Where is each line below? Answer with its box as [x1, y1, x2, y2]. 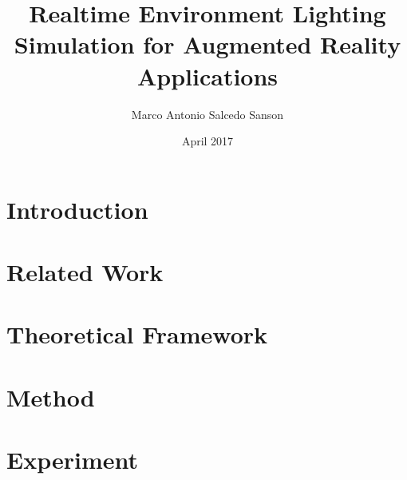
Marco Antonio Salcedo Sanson [131, 105, 284, 122]
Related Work [6, 256, 164, 288]
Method [6, 380, 95, 413]
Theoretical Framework [6, 318, 268, 351]
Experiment [6, 443, 139, 476]
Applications [136, 59, 279, 92]
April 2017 [181, 133, 234, 149]
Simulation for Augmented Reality [14, 28, 401, 61]
